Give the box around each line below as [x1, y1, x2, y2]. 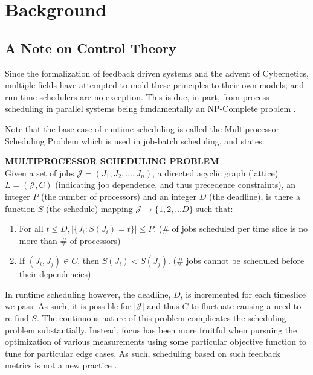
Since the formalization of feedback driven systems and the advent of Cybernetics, [5, 66, 309, 79]
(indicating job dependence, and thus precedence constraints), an [55, 178, 296, 191]
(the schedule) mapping [46, 202, 133, 214]
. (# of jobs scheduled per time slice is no [153, 222, 308, 235]
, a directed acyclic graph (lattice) [152, 166, 279, 179]
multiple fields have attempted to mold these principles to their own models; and [5, 79, 305, 91]
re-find [5, 312, 29, 324]
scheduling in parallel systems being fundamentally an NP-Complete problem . [5, 102, 296, 115]
